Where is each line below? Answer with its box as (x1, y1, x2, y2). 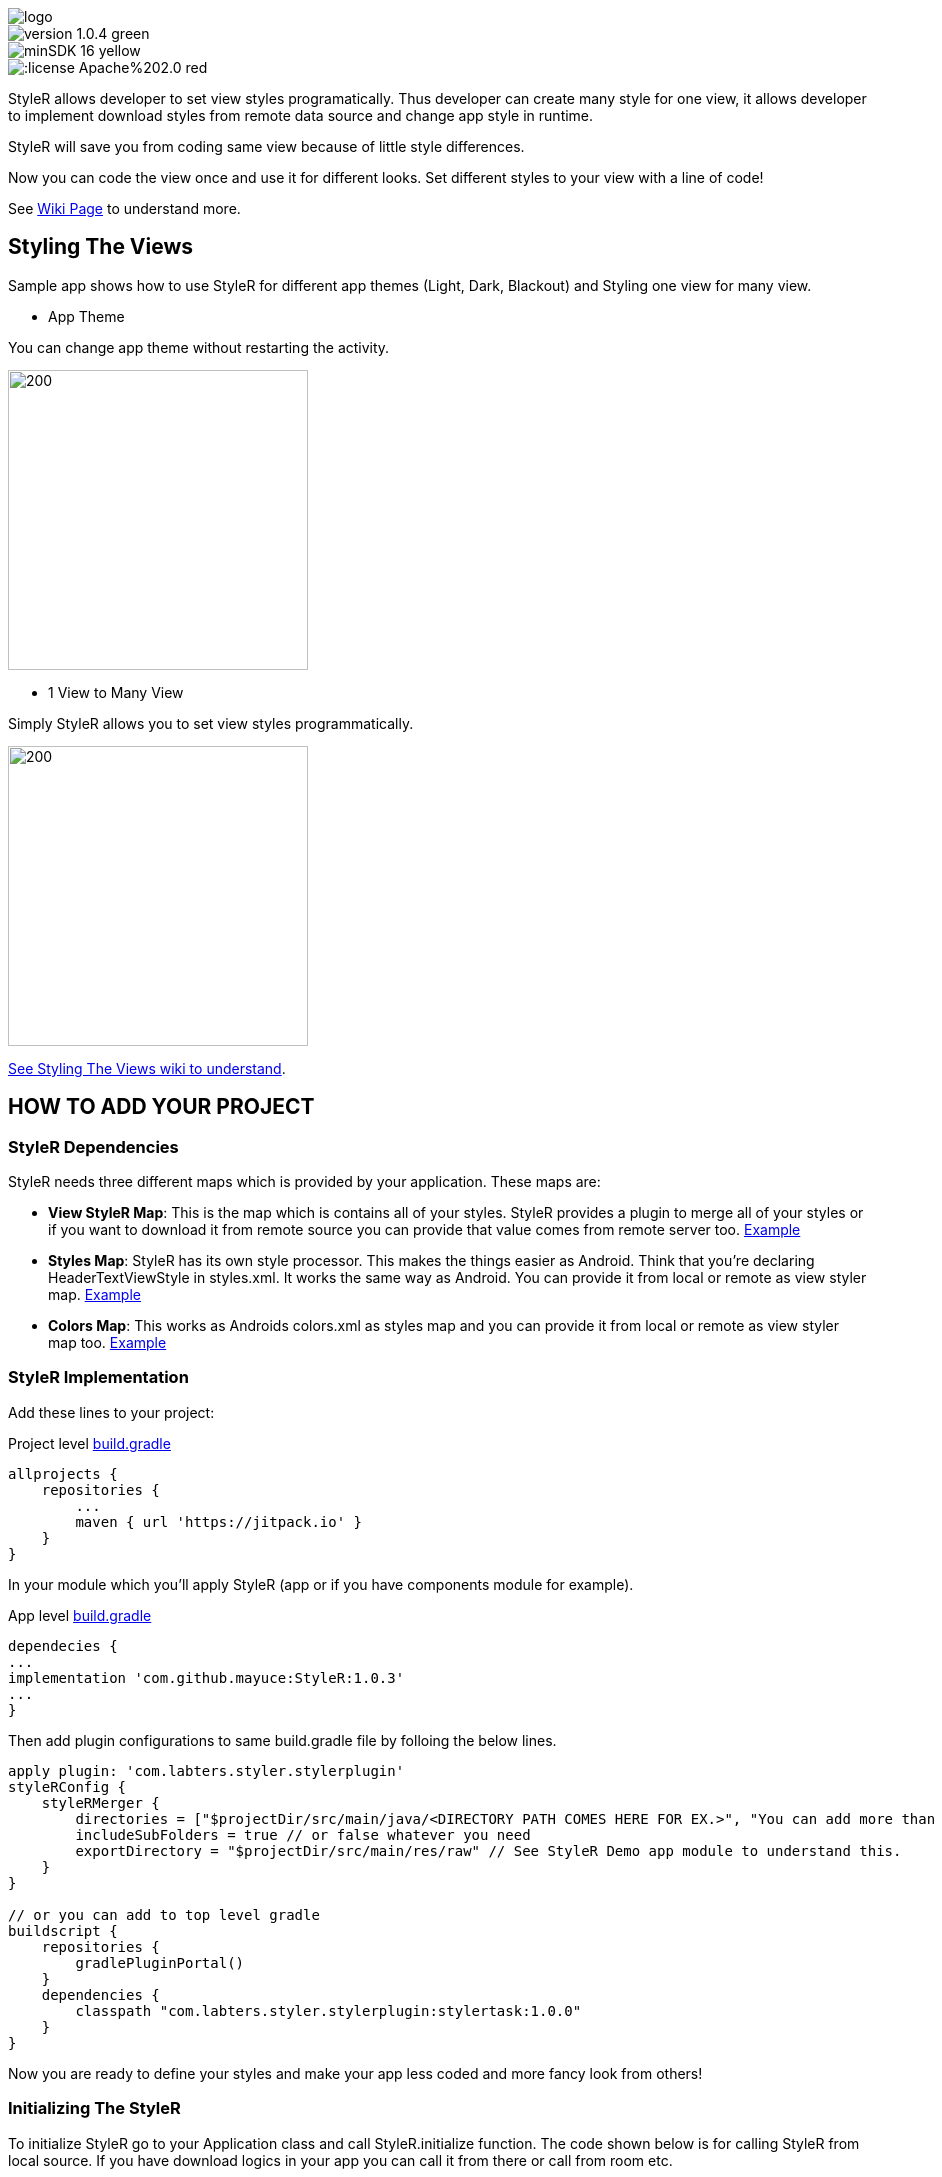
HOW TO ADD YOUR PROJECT (8, 1094, 315, 1120)
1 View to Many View (48, 683, 184, 701)
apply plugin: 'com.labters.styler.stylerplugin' (8, 1762, 405, 1779)
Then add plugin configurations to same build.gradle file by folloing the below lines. (8, 1731, 557, 1749)
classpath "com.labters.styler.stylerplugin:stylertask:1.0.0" (75, 2002, 582, 2019)
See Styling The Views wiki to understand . (8, 1059, 286, 1077)
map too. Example (48, 1334, 167, 1352)
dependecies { (8, 1637, 118, 1654)
